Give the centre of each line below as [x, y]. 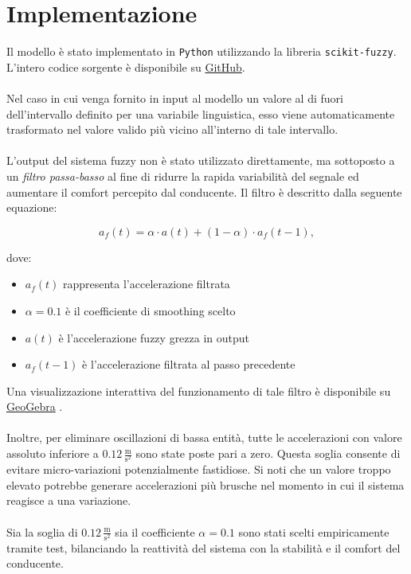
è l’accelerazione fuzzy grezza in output [154, 337]
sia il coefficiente [155, 531]
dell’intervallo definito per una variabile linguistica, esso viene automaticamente [201, 113]
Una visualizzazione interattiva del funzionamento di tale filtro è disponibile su [199, 390]
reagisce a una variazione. [69, 500]
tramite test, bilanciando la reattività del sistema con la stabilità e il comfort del [204, 547]
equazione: [32, 207]
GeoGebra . [35, 406]
